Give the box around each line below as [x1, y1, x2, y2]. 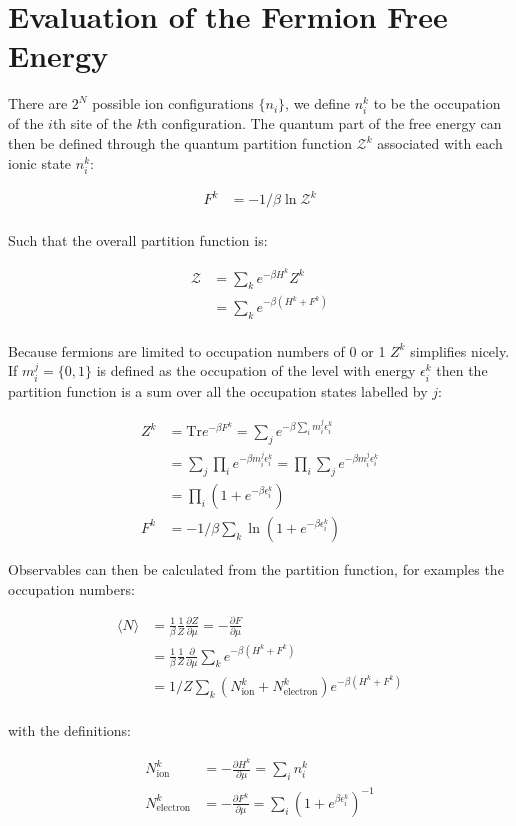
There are [8, 93, 68, 114]
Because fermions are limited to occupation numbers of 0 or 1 [8, 340, 386, 361]
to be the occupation [373, 93, 501, 114]
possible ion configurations [92, 93, 254, 114]
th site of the [52, 113, 132, 134]
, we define [285, 93, 351, 114]
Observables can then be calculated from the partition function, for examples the [8, 559, 504, 579]
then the [436, 360, 488, 381]
